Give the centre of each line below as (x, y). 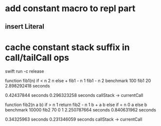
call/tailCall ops (37, 58)
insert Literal (25, 27)
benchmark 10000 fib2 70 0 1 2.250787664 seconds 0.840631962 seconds (81, 109)
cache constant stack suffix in (67, 47)
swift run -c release (25, 71)
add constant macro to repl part (70, 9)
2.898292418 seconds (27, 86)
